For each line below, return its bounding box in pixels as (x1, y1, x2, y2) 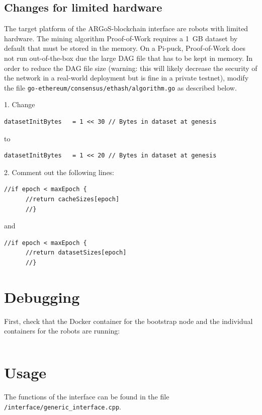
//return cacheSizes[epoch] (25, 195, 120, 203)
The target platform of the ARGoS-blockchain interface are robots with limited (4, 23, 248, 34)
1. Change (4, 99, 35, 110)
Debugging (4, 286, 80, 307)
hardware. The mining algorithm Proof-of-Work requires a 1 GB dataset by (4, 33, 238, 43)
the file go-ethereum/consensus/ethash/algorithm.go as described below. (4, 82, 237, 93)
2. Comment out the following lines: (4, 167, 115, 177)
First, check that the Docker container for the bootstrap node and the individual (4, 315, 253, 326)
